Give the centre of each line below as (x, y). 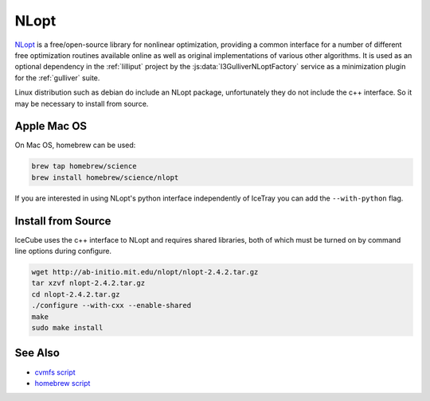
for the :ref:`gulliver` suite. (57, 78)
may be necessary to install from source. (82, 103)
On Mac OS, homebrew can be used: (75, 145)
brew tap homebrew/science (84, 166)
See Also (37, 353)
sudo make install (67, 327)
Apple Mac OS (51, 126)
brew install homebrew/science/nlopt (105, 177)
